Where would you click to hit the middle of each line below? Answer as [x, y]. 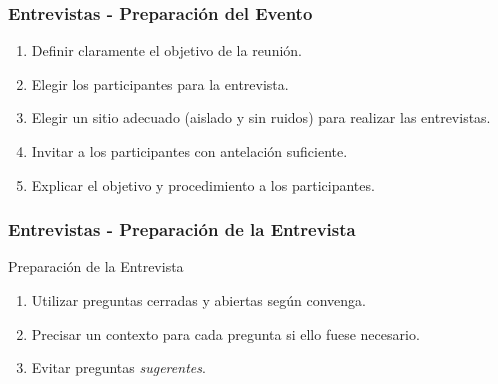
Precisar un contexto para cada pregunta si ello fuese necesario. [225, 333]
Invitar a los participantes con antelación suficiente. [189, 151]
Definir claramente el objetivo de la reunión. [167, 50]
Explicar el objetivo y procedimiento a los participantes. [203, 184]
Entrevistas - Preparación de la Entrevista [182, 229]
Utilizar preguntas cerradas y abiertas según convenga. [198, 300]
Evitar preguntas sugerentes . [118, 367]
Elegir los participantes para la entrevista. [160, 83]
